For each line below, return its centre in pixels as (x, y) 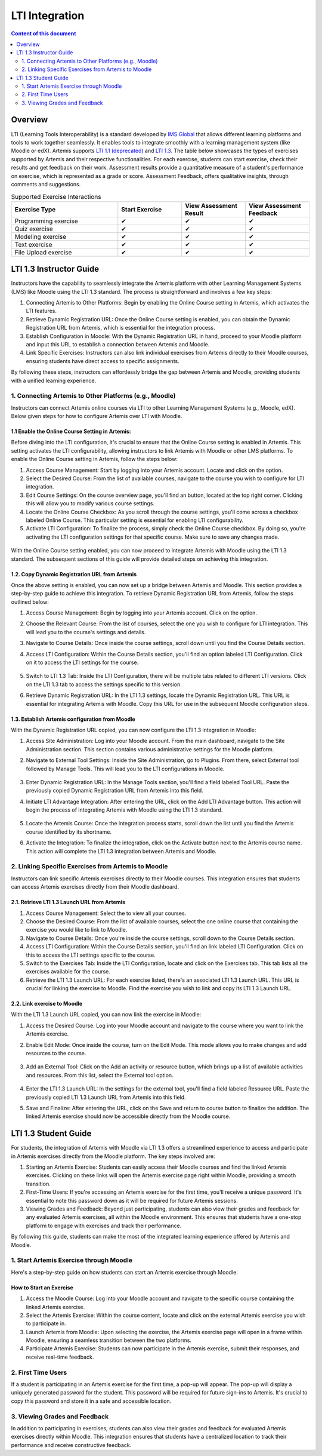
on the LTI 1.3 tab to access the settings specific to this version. (104, 684)
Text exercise (33, 244)
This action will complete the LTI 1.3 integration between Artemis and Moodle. (121, 851)
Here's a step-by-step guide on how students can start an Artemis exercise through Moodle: (124, 1272)
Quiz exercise (34, 229)
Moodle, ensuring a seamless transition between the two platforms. (109, 1340)
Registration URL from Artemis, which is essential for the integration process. (120, 328)
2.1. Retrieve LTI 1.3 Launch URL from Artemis (68, 902)
